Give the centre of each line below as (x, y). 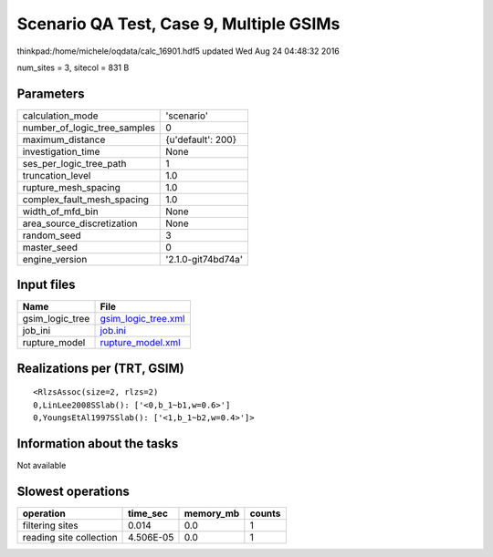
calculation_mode (61, 116)
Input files (47, 285)
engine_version (55, 259)
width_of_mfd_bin (61, 211)
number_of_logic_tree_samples (89, 128)
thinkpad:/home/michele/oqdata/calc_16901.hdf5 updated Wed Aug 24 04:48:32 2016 (178, 51)
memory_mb (212, 513)
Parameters (51, 93)
